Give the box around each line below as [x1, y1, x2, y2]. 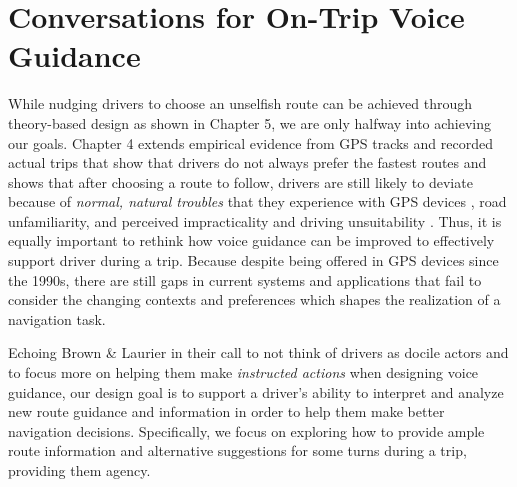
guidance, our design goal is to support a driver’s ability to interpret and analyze [8, 381, 504, 402]
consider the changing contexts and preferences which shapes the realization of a [8, 289, 501, 310]
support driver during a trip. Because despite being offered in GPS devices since [8, 250, 499, 271]
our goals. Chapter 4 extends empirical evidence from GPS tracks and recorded [8, 132, 493, 153]
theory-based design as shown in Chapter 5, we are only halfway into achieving [8, 112, 492, 133]
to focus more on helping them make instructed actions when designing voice [8, 362, 479, 383]
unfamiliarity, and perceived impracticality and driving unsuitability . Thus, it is [8, 210, 502, 231]
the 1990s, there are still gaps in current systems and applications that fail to [8, 269, 482, 290]
